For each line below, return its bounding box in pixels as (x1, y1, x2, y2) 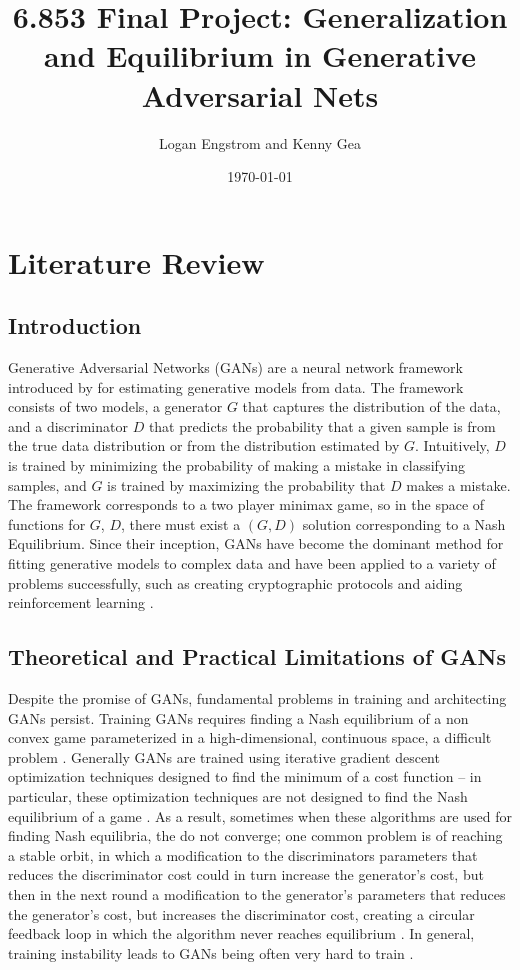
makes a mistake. (406, 474, 511, 495)
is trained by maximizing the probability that (107, 474, 386, 495)
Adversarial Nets (141, 74, 379, 115)
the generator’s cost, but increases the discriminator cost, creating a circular (8, 903, 475, 924)
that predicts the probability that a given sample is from (148, 415, 496, 436)
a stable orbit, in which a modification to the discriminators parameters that (8, 844, 478, 865)
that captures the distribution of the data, (242, 396, 501, 417)
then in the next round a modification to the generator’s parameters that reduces (8, 883, 506, 904)
